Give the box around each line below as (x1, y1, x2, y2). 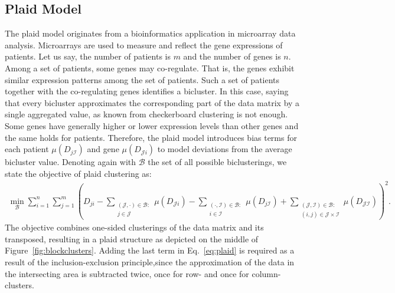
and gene (87, 143, 119, 155)
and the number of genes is (183, 50, 281, 62)
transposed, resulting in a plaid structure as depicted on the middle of (5, 232, 259, 245)
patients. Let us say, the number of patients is (5, 50, 171, 62)
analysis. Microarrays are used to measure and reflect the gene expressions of (5, 38, 283, 51)
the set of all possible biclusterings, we (148, 156, 287, 168)
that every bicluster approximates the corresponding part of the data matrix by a (5, 96, 300, 108)
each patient (5, 143, 49, 155)
